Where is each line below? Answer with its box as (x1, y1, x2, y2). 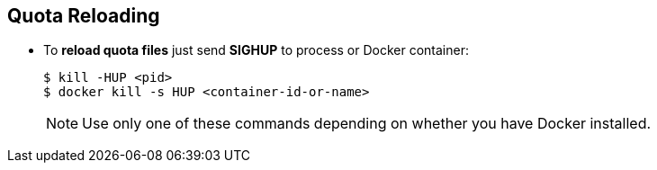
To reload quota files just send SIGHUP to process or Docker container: (43, 42, 469, 58)
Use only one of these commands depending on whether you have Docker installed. (82, 114, 652, 133)
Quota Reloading (7, 4, 160, 27)
